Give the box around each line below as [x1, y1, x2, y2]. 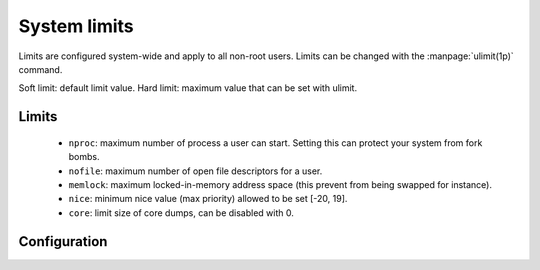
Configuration [18, 233, 108, 250]
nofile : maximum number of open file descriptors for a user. [68, 165, 323, 177]
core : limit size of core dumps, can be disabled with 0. [68, 206, 295, 219]
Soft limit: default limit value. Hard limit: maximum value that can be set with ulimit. [18, 82, 358, 94]
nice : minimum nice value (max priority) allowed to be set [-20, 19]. [68, 193, 348, 205]
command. [18, 63, 63, 75]
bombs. [68, 151, 100, 163]
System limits [18, 15, 134, 37]
